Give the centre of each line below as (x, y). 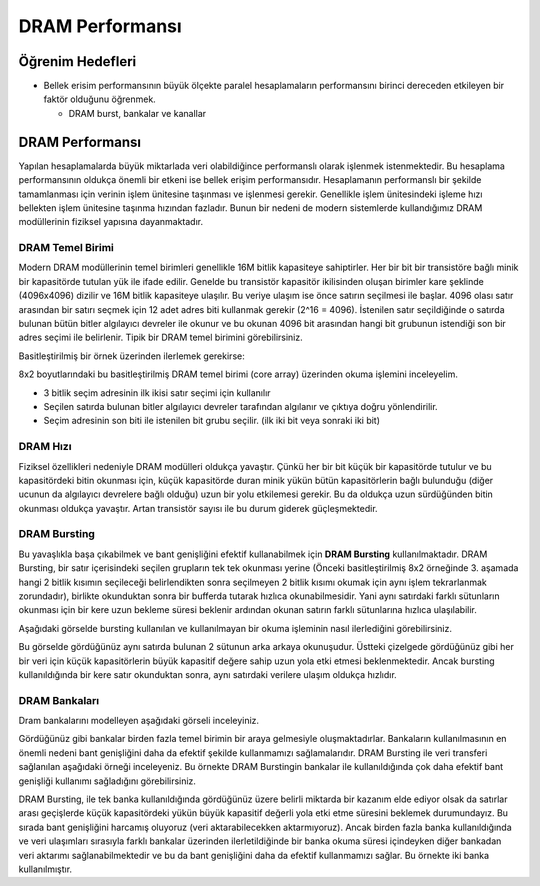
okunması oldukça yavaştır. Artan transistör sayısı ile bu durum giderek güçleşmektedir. (198, 508)
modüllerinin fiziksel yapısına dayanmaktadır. (111, 222)
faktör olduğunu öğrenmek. (100, 99)
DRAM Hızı (45, 447)
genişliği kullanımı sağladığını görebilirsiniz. (107, 781)
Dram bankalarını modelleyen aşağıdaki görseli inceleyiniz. (139, 721)
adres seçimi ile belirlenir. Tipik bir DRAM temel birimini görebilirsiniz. (161, 337)
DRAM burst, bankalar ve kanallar (137, 113)
